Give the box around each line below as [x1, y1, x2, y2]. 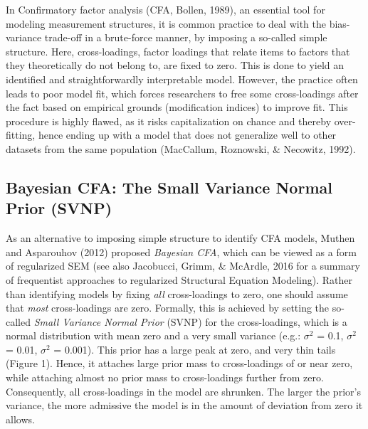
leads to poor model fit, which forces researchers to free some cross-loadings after [6, 85, 359, 100]
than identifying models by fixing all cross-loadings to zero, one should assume [6, 286, 348, 301]
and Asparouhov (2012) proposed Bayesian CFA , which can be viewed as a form [6, 244, 357, 259]
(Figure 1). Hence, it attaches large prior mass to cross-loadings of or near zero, [6, 356, 353, 371]
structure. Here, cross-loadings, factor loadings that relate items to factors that [6, 43, 350, 58]
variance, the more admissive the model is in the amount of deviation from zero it [6, 398, 363, 413]
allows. [6, 411, 35, 426]
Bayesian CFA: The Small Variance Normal [6, 176, 332, 198]
